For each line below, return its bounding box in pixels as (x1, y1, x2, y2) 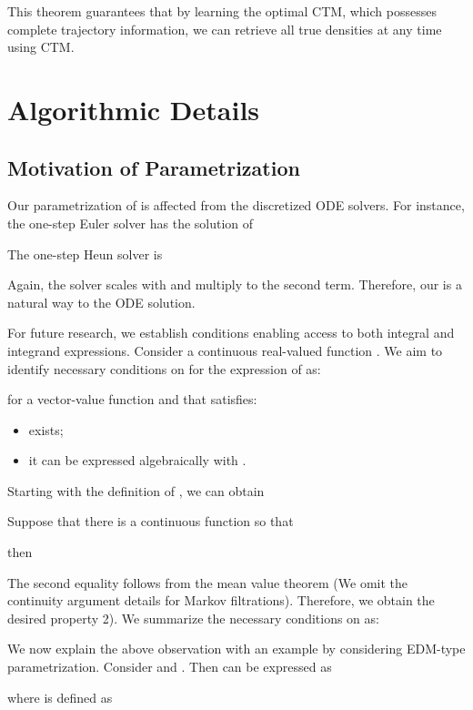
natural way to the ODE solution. (7, 292, 196, 311)
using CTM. (7, 37, 75, 56)
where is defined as (7, 687, 113, 706)
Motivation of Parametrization (7, 153, 300, 181)
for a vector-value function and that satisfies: (7, 390, 257, 409)
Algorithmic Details (7, 90, 260, 127)
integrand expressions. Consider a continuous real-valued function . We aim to (7, 340, 443, 360)
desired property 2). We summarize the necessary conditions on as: (7, 608, 379, 627)
